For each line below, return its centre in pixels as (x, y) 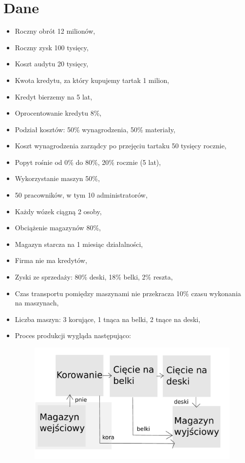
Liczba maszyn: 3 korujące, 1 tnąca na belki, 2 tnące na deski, (108, 319)
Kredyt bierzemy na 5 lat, (54, 96)
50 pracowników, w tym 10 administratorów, (81, 195)
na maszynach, (37, 303)
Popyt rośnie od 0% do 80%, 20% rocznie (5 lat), (88, 162)
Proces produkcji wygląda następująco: (73, 335)
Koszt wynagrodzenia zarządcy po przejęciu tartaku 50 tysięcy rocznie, (121, 146)
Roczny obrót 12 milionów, (55, 31)
